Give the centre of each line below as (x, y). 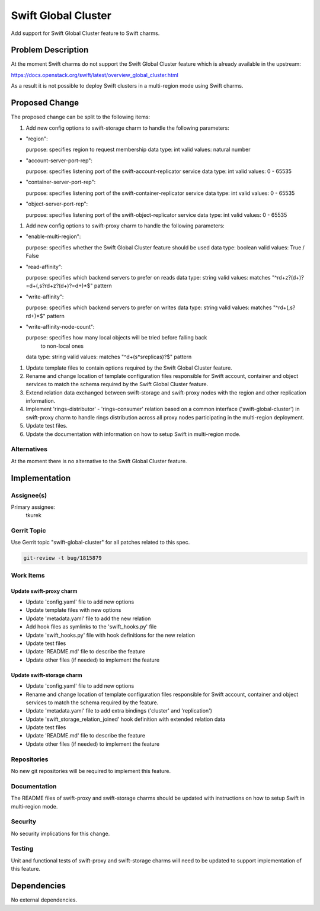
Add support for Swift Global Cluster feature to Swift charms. (85, 33)
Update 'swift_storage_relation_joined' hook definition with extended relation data (125, 719)
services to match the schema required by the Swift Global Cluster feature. (117, 384)
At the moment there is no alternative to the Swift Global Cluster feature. (99, 461)
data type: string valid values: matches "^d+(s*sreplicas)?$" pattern (109, 357)
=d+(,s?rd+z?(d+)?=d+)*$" (59, 286)
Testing (22, 849)
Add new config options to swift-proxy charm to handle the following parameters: (125, 226)
